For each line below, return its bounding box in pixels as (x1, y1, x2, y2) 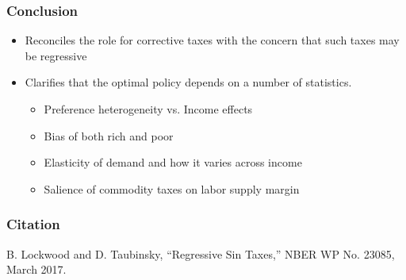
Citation (6, 214, 60, 234)
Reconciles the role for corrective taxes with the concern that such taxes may (25, 32, 400, 48)
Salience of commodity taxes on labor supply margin (44, 180, 300, 197)
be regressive (25, 47, 87, 63)
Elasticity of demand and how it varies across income (44, 154, 302, 171)
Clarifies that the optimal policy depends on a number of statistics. (25, 74, 352, 90)
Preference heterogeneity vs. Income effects (44, 101, 253, 117)
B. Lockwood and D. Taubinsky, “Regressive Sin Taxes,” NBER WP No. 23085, (6, 245, 395, 262)
